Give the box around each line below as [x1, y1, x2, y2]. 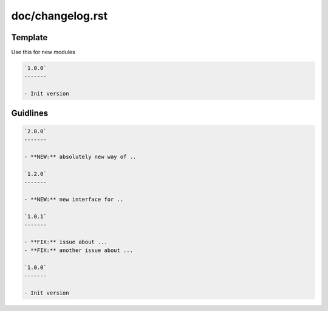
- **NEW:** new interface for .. [24, 195, 124, 203]
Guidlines [11, 108, 49, 118]
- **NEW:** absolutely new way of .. [24, 153, 137, 160]
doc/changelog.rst [11, 9, 108, 23]
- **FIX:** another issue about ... [24, 247, 134, 254]
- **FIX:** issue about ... [24, 238, 108, 245]
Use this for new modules [11, 49, 75, 56]
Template [11, 32, 48, 43]
